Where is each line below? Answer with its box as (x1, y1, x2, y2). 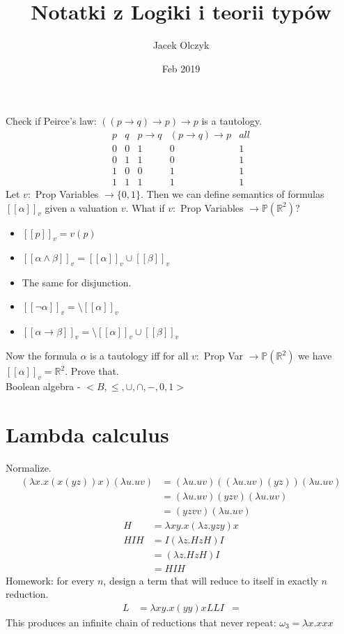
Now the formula (6, 348, 77, 363)
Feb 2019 (162, 61, 201, 75)
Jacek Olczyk (153, 38, 210, 52)
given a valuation (45, 200, 118, 215)
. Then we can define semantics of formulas (141, 187, 325, 201)
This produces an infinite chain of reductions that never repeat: (6, 614, 276, 629)
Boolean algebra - (6, 379, 81, 394)
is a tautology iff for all (90, 348, 189, 363)
